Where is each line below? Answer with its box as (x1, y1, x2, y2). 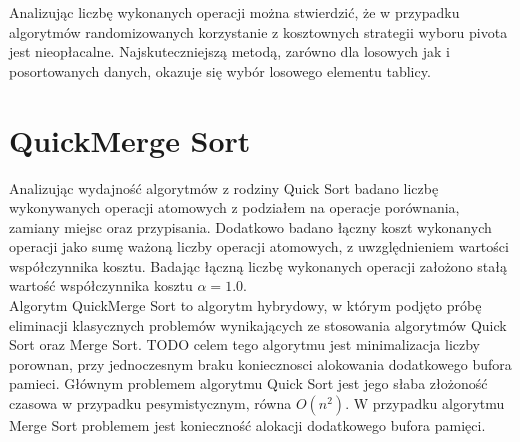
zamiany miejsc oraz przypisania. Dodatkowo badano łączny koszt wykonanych (9, 216, 492, 237)
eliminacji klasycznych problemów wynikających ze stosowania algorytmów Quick (9, 314, 507, 335)
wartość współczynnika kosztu (9, 275, 193, 296)
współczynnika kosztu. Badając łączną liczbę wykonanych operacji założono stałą (9, 255, 507, 276)
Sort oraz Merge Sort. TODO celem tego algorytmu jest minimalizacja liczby (9, 334, 480, 355)
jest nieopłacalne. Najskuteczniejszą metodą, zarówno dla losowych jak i (9, 41, 450, 62)
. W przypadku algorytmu (345, 393, 505, 414)
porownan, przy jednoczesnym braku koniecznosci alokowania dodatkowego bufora (9, 353, 512, 374)
